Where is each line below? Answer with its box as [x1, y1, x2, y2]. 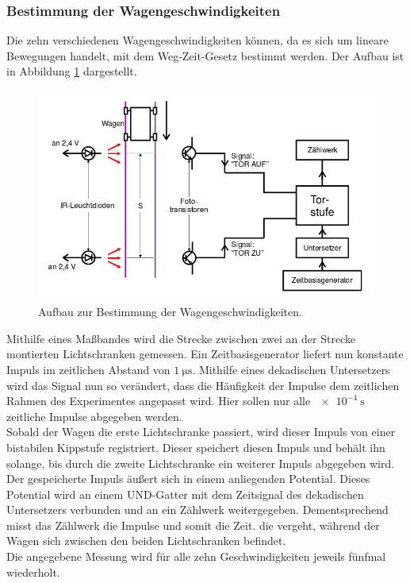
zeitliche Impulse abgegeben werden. [6, 407, 182, 424]
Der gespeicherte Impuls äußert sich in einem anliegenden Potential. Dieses [6, 470, 370, 487]
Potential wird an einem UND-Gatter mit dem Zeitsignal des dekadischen [6, 485, 364, 502]
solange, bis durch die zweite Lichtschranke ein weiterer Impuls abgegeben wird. [6, 454, 395, 471]
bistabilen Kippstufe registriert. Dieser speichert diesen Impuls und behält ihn [6, 438, 385, 455]
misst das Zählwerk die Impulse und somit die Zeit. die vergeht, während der [6, 516, 380, 533]
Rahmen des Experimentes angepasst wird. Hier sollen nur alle [6, 392, 311, 409]
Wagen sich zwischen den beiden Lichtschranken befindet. [6, 532, 286, 549]
